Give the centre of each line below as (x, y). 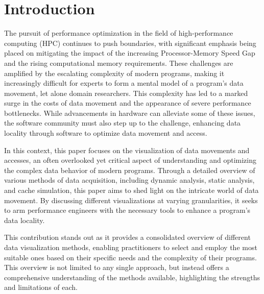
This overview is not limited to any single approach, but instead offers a (117, 267)
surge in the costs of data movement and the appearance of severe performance (128, 103)
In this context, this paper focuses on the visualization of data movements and (127, 150)
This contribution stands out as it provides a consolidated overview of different (127, 237)
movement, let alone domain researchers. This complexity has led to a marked (126, 93)
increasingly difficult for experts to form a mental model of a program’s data (124, 83)
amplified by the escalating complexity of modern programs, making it (114, 73)
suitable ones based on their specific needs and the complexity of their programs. (130, 257)
